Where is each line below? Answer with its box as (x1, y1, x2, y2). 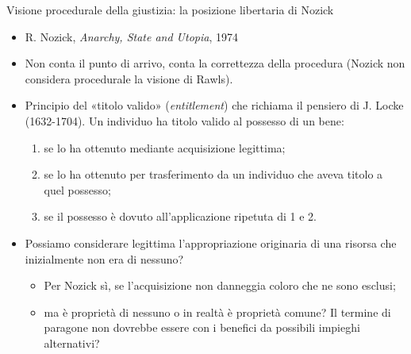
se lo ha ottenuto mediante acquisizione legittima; (44, 139, 286, 156)
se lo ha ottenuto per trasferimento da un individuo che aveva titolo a (44, 166, 383, 183)
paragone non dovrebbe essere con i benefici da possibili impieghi (44, 319, 360, 336)
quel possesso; (44, 181, 111, 198)
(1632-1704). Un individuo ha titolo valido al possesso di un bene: (25, 112, 344, 129)
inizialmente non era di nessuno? (25, 250, 184, 267)
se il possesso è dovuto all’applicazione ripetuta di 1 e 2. (44, 208, 317, 225)
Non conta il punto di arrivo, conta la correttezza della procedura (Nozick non (25, 55, 405, 71)
